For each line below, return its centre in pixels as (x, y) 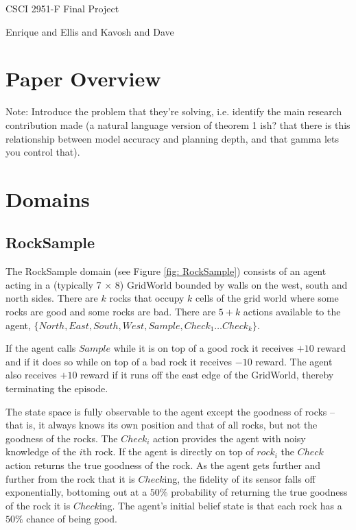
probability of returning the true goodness (259, 492)
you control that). (43, 152)
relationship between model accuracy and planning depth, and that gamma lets (172, 138)
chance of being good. (72, 519)
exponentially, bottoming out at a (76, 492)
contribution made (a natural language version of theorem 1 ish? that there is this (178, 124)
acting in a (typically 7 (54, 284)
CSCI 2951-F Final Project (62, 8)
